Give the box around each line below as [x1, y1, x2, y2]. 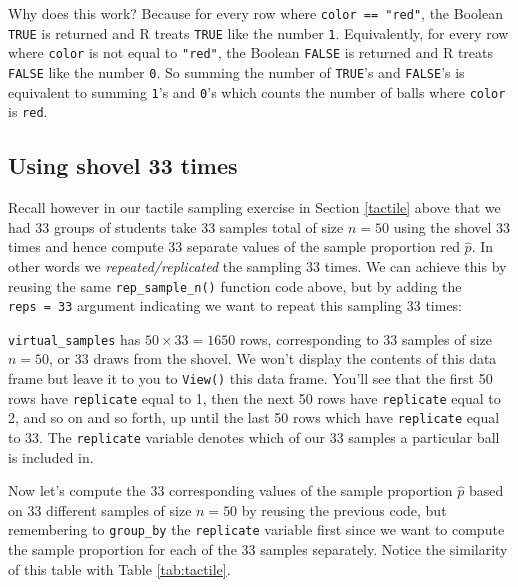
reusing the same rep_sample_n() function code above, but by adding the [8, 275, 462, 296]
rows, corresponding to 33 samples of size [239, 328, 492, 349]
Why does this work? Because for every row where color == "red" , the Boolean [8, 3, 503, 23]
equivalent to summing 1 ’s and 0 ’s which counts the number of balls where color [8, 81, 506, 102]
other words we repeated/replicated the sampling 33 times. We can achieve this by [8, 255, 507, 276]
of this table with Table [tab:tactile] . [8, 558, 231, 579]
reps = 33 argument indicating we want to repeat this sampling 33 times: [8, 295, 462, 316]
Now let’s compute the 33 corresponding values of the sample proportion [8, 480, 453, 501]
